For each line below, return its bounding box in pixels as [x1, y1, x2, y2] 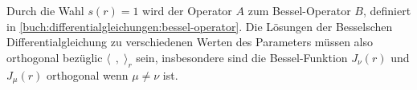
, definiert [362, 2, 411, 18]
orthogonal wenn [46, 66, 129, 83]
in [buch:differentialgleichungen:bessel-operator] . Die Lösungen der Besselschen [6, 18, 393, 34]
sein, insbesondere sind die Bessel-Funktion [136, 49, 348, 65]
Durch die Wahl [6, 2, 84, 18]
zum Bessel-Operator [247, 2, 351, 18]
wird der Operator [142, 2, 232, 18]
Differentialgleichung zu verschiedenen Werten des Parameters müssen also [6, 33, 373, 50]
